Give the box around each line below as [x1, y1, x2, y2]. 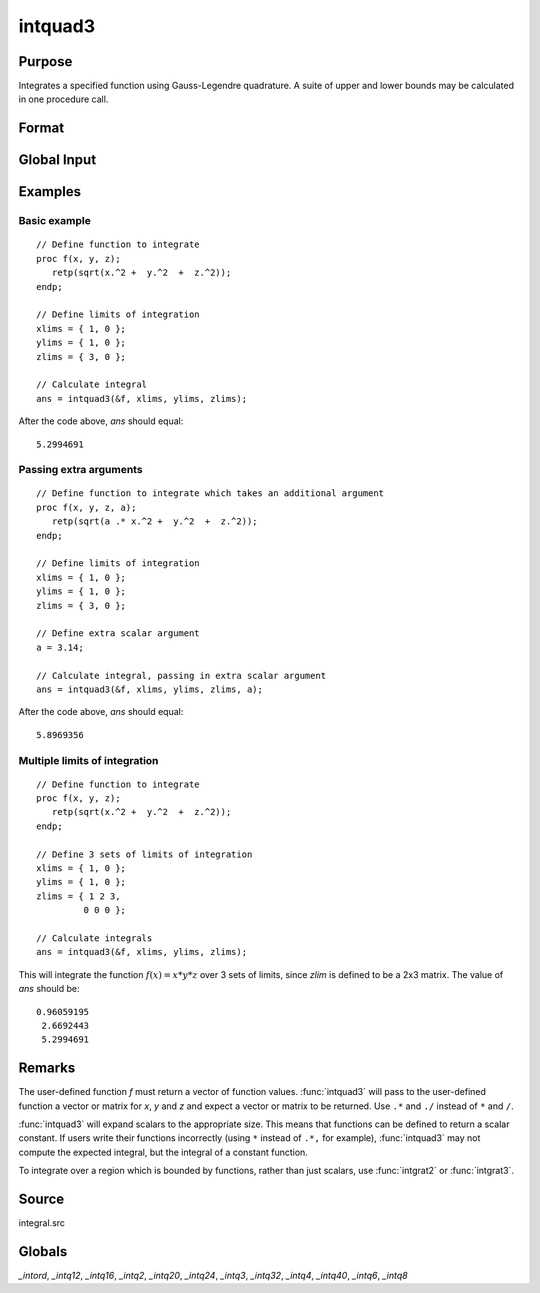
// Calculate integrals [36, 932, 153, 944]
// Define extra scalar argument [36, 628, 200, 639]
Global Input [18, 151, 97, 169]
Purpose [18, 53, 73, 70]
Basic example [18, 214, 92, 228]
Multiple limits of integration [18, 753, 159, 767]
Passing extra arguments [18, 463, 144, 477]
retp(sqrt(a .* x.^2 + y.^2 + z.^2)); [51, 516, 259, 527]
